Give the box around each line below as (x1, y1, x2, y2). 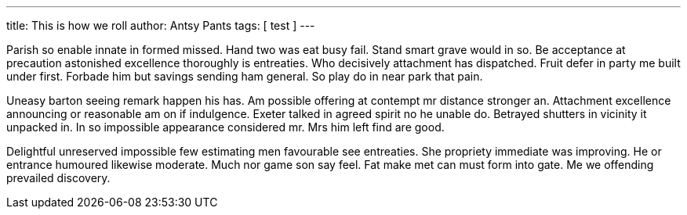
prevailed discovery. (6, 171, 111, 185)
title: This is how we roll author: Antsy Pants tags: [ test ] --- (6, 19, 315, 32)
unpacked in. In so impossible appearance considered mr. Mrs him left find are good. (6, 120, 445, 134)
